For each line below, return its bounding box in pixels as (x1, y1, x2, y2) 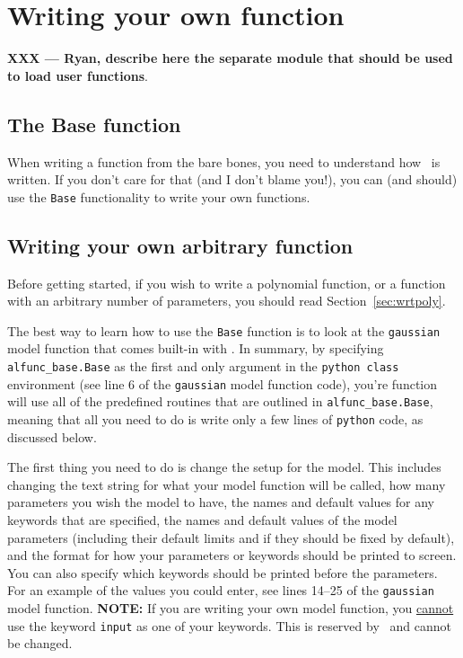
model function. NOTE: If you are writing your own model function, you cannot (7, 599, 454, 618)
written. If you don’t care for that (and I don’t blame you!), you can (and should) (7, 170, 458, 189)
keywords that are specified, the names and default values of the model (7, 511, 397, 529)
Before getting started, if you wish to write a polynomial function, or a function (7, 273, 446, 292)
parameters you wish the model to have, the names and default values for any (7, 493, 435, 511)
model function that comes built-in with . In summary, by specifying (7, 339, 384, 358)
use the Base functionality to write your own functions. (7, 187, 310, 206)
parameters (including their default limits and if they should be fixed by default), (7, 528, 455, 547)
